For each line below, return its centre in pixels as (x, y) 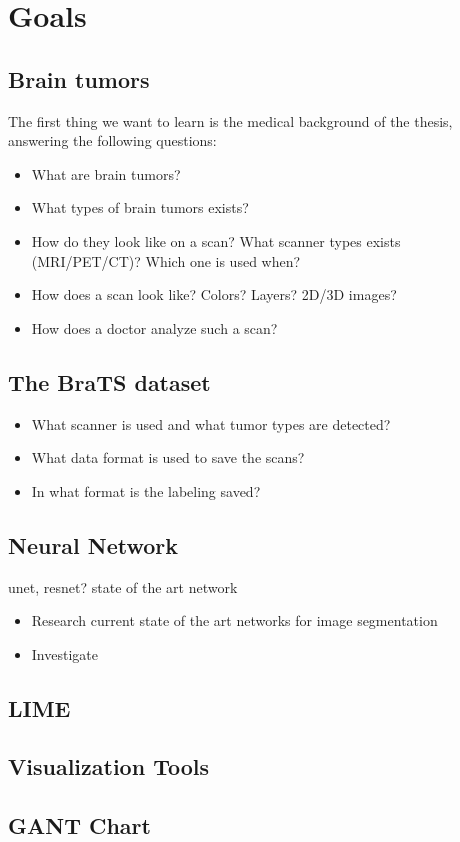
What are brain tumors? (106, 173)
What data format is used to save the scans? (168, 457)
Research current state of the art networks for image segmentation (234, 620)
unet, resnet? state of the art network (123, 586)
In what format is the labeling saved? (146, 490)
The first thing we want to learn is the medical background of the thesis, (230, 120)
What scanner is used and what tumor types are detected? (211, 423)
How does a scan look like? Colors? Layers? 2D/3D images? (214, 294)
